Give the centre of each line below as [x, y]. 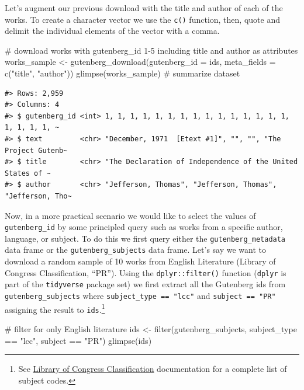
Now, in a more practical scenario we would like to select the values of [130, 215]
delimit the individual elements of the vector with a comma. [112, 31]
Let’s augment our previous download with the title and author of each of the [144, 8]
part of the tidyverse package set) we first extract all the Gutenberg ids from [145, 284]
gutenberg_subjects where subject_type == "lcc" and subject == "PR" [140, 296]
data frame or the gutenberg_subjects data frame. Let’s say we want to [136, 250]
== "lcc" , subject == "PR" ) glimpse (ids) [78, 340]
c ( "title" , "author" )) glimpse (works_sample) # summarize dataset [122, 73]
